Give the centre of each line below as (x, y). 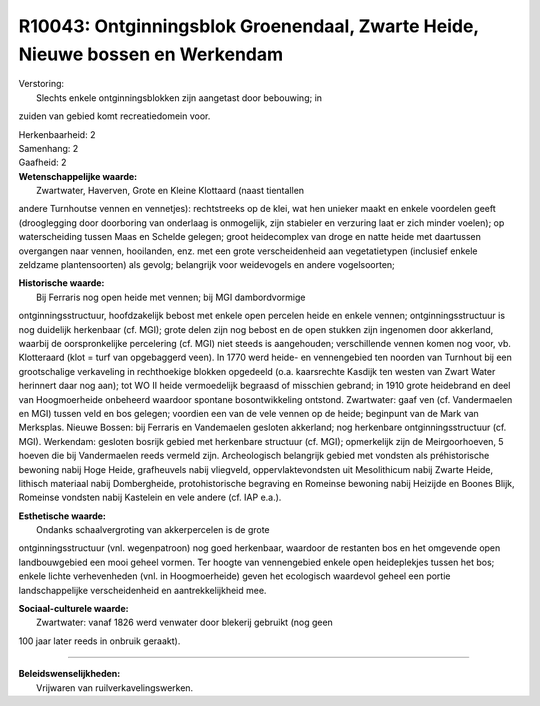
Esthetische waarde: (62, 516)
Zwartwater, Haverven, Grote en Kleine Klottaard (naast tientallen (170, 191)
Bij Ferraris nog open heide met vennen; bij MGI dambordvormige (171, 297)
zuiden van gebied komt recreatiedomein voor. (114, 116)
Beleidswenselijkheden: (69, 674)
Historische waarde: (61, 283)
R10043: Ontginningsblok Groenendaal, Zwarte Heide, (248, 26)
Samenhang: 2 (48, 148)
